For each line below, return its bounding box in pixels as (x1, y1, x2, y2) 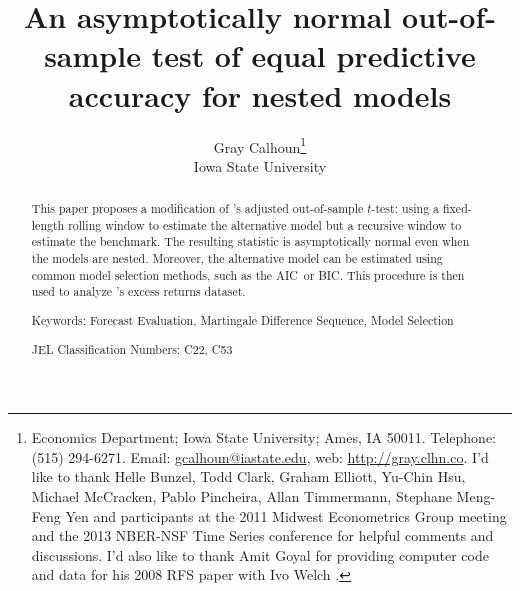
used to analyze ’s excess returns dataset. (31, 283, 246, 300)
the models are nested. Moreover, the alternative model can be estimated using (31, 250, 443, 267)
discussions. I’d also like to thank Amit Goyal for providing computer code (31, 544, 489, 565)
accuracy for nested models (68, 74, 452, 115)
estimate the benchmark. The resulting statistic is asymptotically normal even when (31, 233, 470, 250)
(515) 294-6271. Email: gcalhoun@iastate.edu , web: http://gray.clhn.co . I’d (31, 446, 489, 467)
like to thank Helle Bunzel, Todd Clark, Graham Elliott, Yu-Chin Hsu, (31, 466, 466, 487)
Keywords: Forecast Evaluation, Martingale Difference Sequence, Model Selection (31, 311, 454, 328)
